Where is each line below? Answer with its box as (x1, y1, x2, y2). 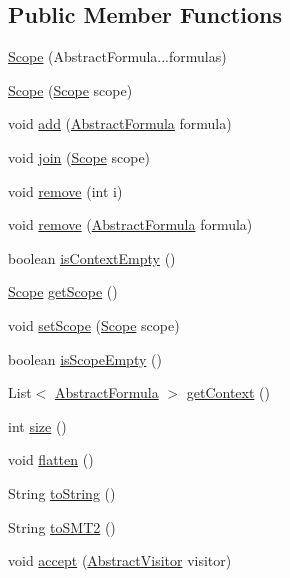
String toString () (8, 482, 116, 503)
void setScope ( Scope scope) (8, 314, 180, 335)
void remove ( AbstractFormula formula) (8, 214, 253, 235)
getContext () (186, 382, 270, 403)
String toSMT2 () (8, 516, 116, 537)
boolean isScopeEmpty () (8, 348, 162, 369)
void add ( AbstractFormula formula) (8, 113, 232, 134)
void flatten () (8, 449, 94, 470)
